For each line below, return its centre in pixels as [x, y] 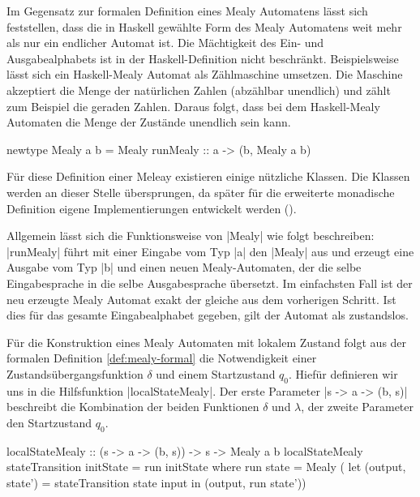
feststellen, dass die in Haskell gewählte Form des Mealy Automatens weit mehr [204, 26]
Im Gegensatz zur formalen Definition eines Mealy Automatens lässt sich [187, 11]
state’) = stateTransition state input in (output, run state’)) [156, 482]
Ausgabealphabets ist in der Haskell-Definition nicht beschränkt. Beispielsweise [203, 58]
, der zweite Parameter [357, 407]
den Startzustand [49, 422]
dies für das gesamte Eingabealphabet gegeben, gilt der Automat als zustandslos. [208, 315]
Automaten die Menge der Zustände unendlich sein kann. [149, 122]
